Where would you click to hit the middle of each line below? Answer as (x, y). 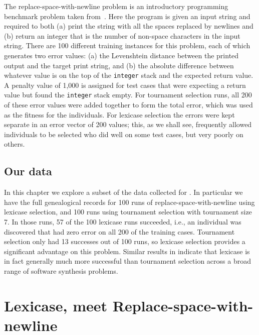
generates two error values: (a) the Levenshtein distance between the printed (121, 55)
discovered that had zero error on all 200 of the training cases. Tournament (119, 231)
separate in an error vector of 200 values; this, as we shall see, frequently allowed (128, 124)
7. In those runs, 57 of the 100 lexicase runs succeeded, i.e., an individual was (123, 222)
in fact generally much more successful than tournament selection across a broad (127, 261)
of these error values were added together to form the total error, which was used (128, 105)
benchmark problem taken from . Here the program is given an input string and (127, 16)
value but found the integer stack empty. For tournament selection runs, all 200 (128, 95)
